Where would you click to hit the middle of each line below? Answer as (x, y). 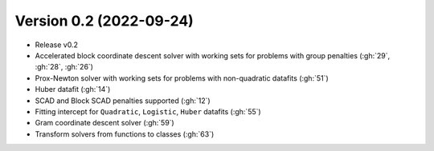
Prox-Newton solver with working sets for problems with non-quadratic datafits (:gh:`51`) (182, 78)
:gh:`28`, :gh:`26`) (64, 67)
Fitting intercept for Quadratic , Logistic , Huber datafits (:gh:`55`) (148, 111)
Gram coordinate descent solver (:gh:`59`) (104, 123)
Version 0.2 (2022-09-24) (104, 21)
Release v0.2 (56, 45)
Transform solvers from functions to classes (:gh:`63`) (125, 134)
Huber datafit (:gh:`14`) (73, 89)
